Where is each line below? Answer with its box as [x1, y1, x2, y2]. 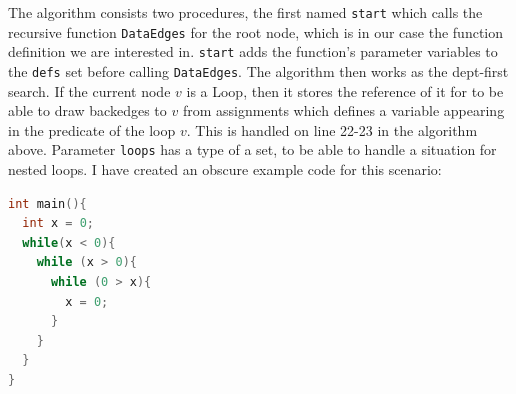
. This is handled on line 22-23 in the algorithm [186, 119, 478, 140]
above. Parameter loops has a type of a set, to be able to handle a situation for [8, 139, 497, 160]
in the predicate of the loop [8, 119, 176, 140]
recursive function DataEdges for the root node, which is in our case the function [8, 21, 504, 42]
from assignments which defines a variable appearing [182, 100, 505, 121]
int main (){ [8, 196, 87, 211]
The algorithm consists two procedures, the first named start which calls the [8, 2, 483, 22]
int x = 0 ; [22, 216, 94, 231]
